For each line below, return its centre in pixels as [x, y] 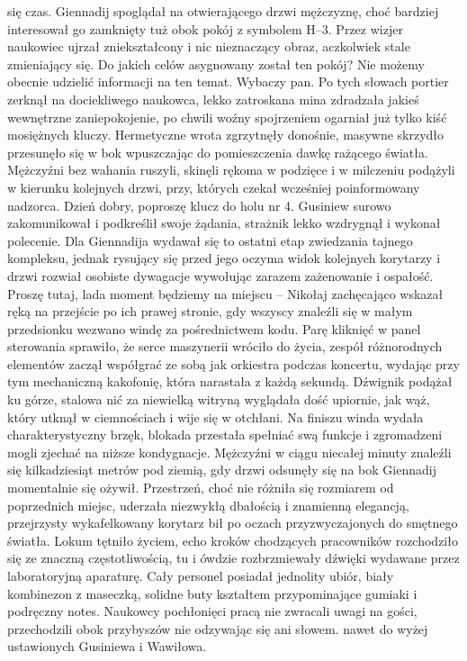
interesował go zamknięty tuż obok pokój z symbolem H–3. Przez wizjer [205, 28]
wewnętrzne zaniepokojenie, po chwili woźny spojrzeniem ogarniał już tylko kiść [227, 117]
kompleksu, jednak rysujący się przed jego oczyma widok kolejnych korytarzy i [224, 258]
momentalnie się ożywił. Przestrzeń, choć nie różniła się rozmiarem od [201, 488]
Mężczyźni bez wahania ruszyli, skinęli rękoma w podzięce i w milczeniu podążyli [231, 170]
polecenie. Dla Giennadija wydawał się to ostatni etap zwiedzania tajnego [210, 240]
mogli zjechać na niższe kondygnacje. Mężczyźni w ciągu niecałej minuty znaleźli [229, 452]
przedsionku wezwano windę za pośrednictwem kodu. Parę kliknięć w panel [214, 328]
